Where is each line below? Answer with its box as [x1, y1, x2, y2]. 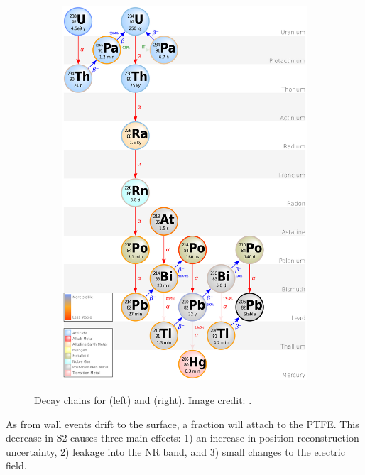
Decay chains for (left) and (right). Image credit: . [34, 392, 252, 407]
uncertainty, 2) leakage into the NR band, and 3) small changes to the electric [6, 444, 345, 459]
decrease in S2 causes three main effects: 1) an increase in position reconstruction [6, 430, 359, 445]
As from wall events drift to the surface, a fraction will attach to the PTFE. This [6, 416, 359, 431]
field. [6, 458, 27, 473]
